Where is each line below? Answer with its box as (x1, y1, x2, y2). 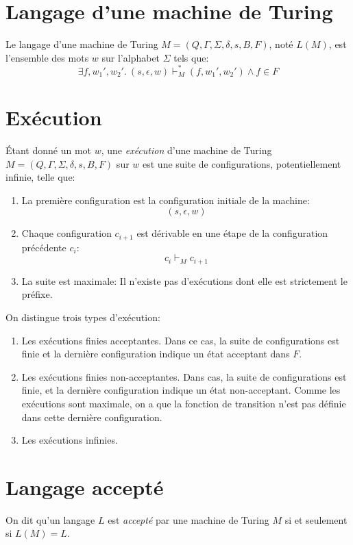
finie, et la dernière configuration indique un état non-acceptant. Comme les (21, 383, 341, 397)
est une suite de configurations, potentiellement (143, 156, 341, 170)
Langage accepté (5, 472, 164, 500)
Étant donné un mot (5, 142, 92, 157)
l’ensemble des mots (5, 50, 89, 64)
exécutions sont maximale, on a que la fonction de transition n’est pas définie (21, 396, 346, 410)
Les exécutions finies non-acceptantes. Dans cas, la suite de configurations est (21, 369, 347, 383)
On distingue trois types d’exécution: (5, 310, 160, 324)
